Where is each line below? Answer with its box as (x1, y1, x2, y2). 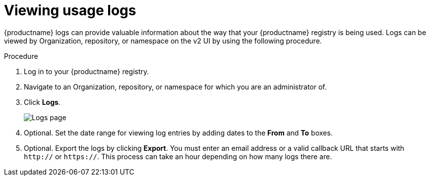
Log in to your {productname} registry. (24, 67, 149, 76)
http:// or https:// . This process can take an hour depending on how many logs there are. (24, 152, 332, 161)
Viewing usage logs (4, 2, 136, 19)
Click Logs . (24, 97, 61, 106)
